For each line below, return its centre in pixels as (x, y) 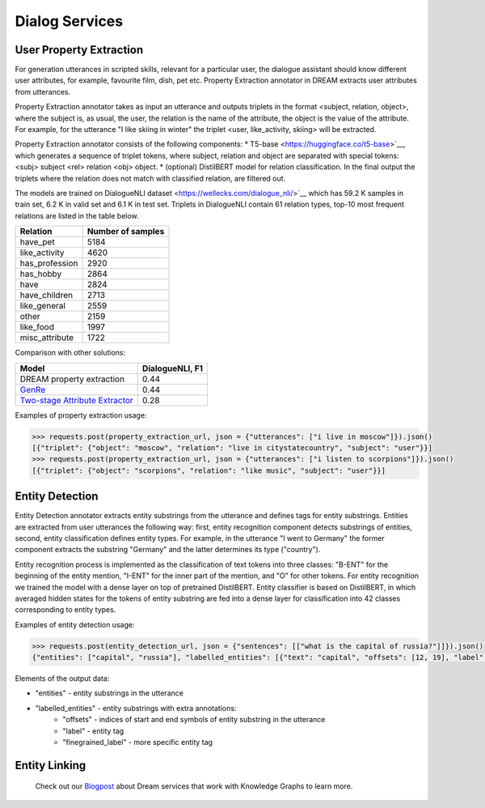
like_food (37, 327)
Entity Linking (51, 765)
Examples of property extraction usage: (81, 415)
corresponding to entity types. (65, 610)
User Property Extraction (79, 50)
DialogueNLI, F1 (173, 368)
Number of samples (126, 232)
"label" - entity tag (93, 731)
